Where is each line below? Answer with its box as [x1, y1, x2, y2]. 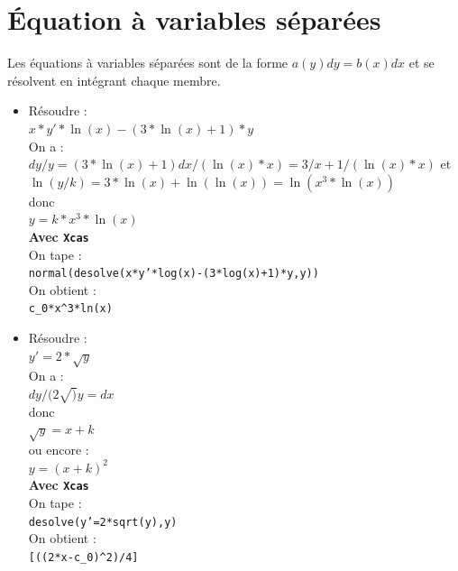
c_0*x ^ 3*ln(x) [28, 302, 113, 316]
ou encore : [28, 440, 89, 459]
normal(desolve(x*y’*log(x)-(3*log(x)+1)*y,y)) [28, 267, 319, 281]
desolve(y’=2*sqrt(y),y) [28, 515, 178, 529]
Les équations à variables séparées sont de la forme [7, 53, 289, 72]
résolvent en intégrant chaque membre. [7, 70, 221, 89]
